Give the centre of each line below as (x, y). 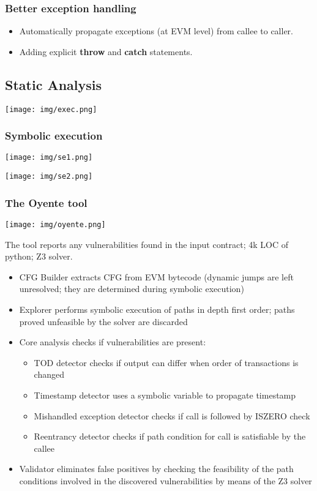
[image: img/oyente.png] (55, 225)
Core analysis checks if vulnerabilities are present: (113, 342)
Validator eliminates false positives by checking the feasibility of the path (156, 469)
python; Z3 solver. (39, 256)
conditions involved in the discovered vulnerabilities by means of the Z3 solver (166, 480)
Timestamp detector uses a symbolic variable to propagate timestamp (165, 395)
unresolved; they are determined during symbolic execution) (132, 289)
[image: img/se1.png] (49, 158)
